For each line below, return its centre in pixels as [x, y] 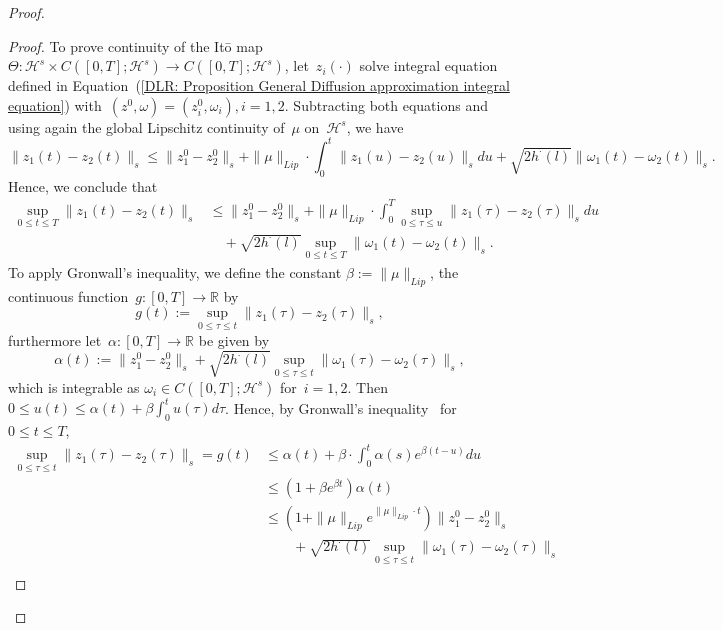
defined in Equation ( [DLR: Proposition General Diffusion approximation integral [259, 85]
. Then [368, 386]
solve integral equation [428, 65]
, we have [375, 126]
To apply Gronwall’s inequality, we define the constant [175, 272]
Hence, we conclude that [83, 185]
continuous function [68, 295]
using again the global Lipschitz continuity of [146, 126]
